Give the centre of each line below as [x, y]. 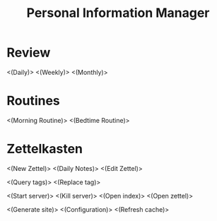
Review [29, 53]
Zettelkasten [45, 149]
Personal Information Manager [118, 13]
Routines [34, 101]
